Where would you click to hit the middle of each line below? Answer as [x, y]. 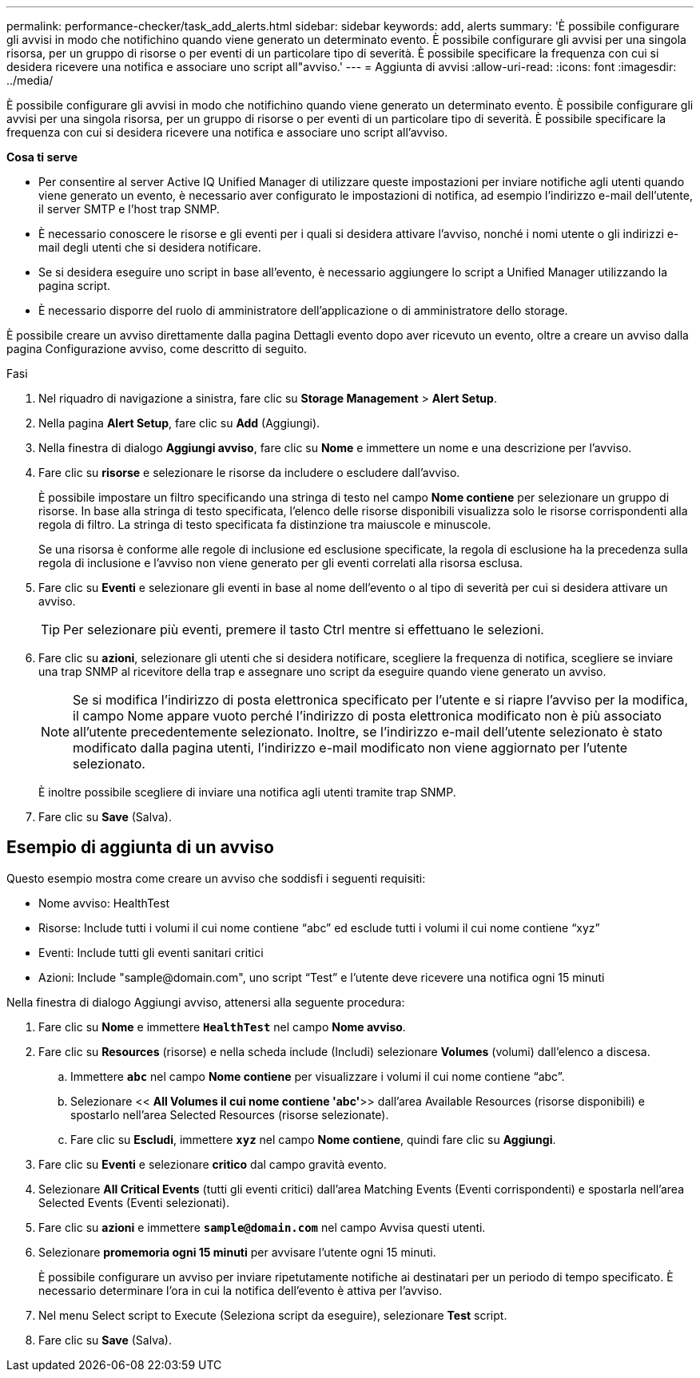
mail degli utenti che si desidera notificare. [150, 247]
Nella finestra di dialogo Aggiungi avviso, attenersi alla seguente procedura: [206, 1002]
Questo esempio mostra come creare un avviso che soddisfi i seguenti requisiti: [216, 878]
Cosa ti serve [42, 157]
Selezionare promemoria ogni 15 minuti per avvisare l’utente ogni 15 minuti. [237, 1252]
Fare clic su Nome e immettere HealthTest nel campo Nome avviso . [222, 1027]
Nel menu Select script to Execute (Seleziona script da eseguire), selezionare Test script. [273, 1315]
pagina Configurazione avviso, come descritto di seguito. [157, 349]
